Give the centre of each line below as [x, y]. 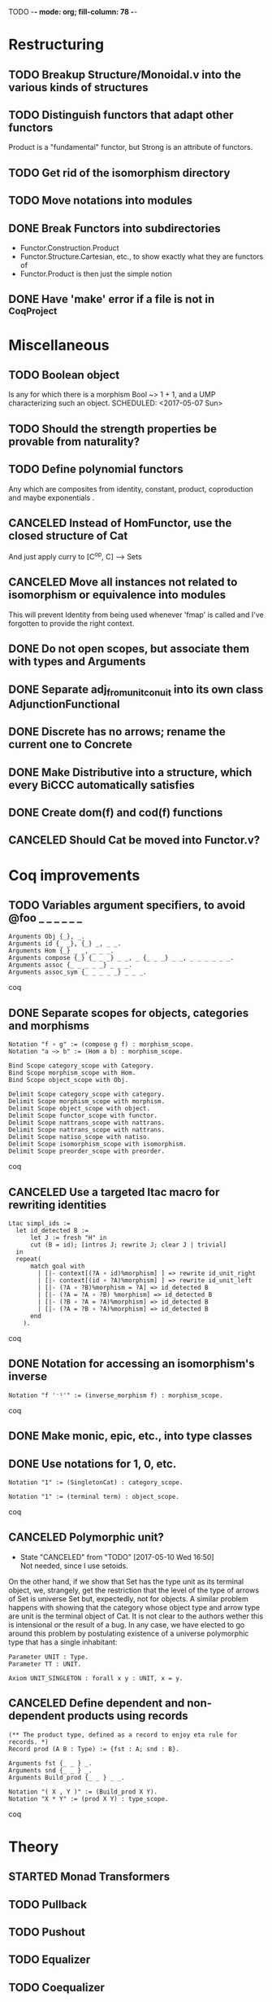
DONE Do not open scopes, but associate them [129, 649]
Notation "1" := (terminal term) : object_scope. [94, 1497]
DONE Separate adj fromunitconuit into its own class [136, 690]
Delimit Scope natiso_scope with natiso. [80, 1137]
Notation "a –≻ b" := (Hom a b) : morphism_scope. [96, 1052]
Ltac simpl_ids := [39, 1224]
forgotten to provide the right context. [71, 623]
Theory [34, 1846]
